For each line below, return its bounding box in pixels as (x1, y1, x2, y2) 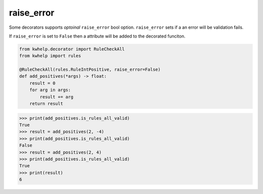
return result (29, 101, 63, 107)
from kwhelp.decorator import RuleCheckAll (19, 46, 125, 52)
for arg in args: (29, 87, 71, 93)
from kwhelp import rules (19, 53, 81, 58)
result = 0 (29, 80, 56, 86)
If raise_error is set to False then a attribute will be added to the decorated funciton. (9, 33, 186, 39)
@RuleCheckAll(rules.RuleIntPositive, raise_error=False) (19, 67, 161, 73)
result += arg (39, 94, 74, 99)
